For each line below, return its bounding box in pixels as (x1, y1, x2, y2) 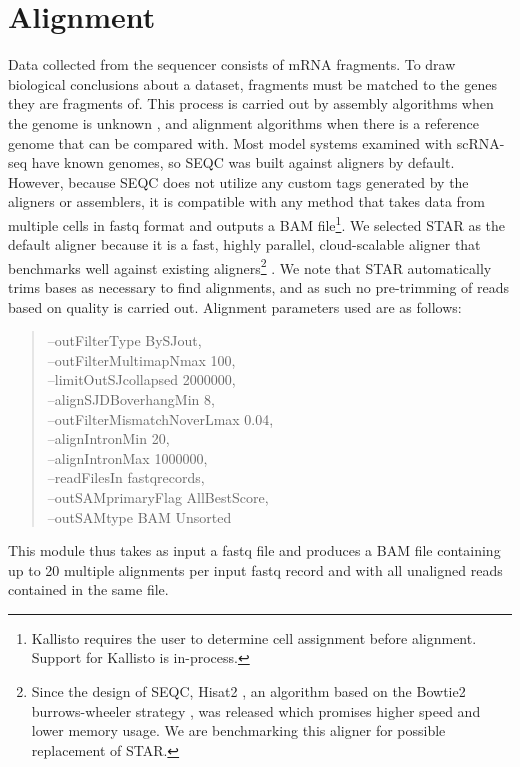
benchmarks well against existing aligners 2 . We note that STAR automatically (8, 254, 492, 278)
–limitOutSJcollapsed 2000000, (47, 369, 236, 390)
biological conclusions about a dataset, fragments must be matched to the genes (8, 73, 497, 94)
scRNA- (456, 132, 505, 153)
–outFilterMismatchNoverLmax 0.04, (47, 408, 274, 429)
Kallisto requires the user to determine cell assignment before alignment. (31, 627, 477, 648)
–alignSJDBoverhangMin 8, (47, 388, 215, 409)
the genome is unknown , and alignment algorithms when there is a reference (8, 112, 479, 133)
